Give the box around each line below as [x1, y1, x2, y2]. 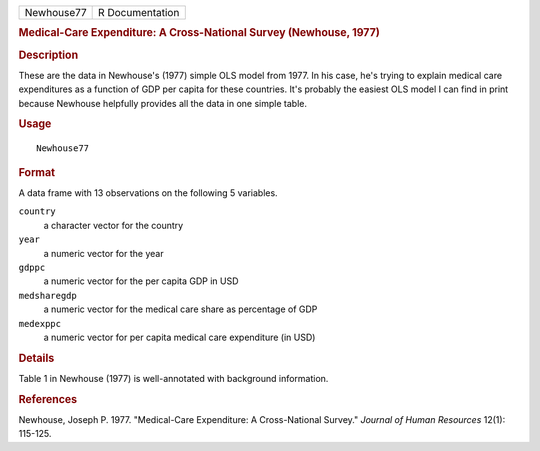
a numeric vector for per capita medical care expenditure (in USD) [43, 331, 316, 343]
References [18, 392, 78, 406]
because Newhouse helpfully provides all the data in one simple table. [18, 97, 307, 109]
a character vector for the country [43, 219, 184, 231]
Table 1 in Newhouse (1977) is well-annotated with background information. [18, 372, 329, 384]
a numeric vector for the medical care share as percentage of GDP [43, 303, 318, 315]
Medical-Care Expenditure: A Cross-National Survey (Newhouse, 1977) [18, 26, 380, 40]
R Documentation [98, 6, 180, 19]
